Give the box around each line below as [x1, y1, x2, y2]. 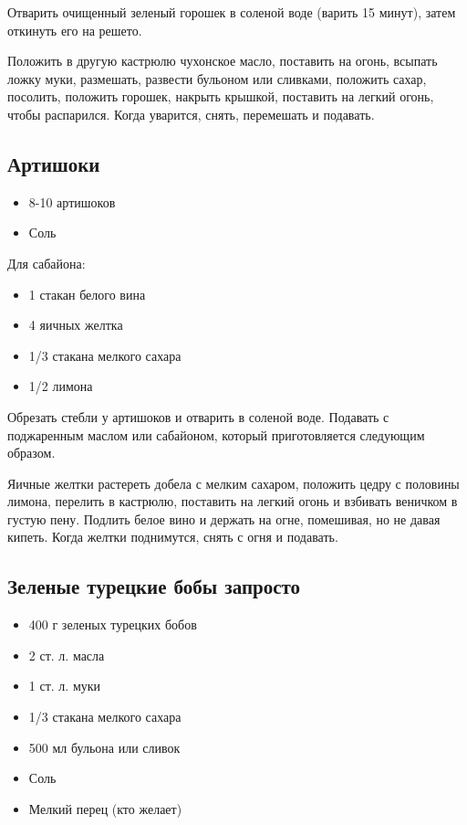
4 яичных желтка [28, 315, 123, 334]
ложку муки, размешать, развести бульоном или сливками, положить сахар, [7, 69, 427, 88]
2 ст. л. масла [28, 645, 105, 664]
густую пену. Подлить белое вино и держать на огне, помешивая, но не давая [7, 509, 441, 528]
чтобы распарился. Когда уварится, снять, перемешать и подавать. [7, 104, 375, 123]
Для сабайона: [7, 253, 86, 272]
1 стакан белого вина [28, 284, 146, 303]
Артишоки [7, 149, 100, 177]
